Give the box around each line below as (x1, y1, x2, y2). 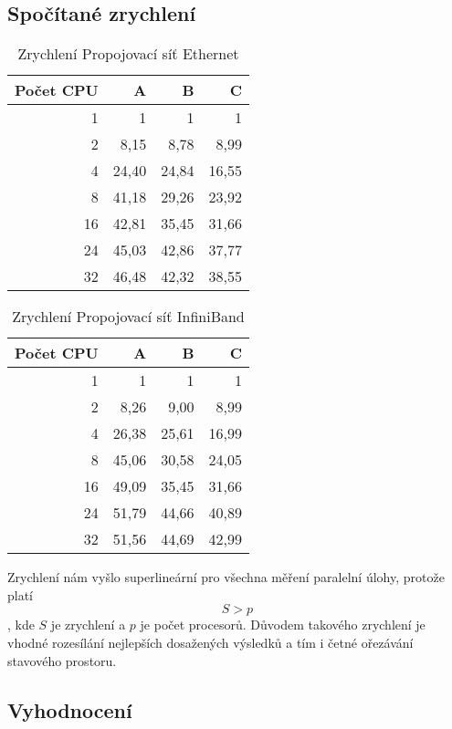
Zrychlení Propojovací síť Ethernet (17, 43, 239, 65)
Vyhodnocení (7, 695, 132, 724)
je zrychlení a (50, 615, 126, 634)
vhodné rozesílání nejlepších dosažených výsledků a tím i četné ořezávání (7, 632, 414, 651)
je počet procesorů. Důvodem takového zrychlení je (140, 615, 426, 634)
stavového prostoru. (7, 651, 117, 670)
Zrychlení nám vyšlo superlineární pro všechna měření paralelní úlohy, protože (7, 568, 445, 587)
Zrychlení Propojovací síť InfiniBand (12, 306, 245, 328)
